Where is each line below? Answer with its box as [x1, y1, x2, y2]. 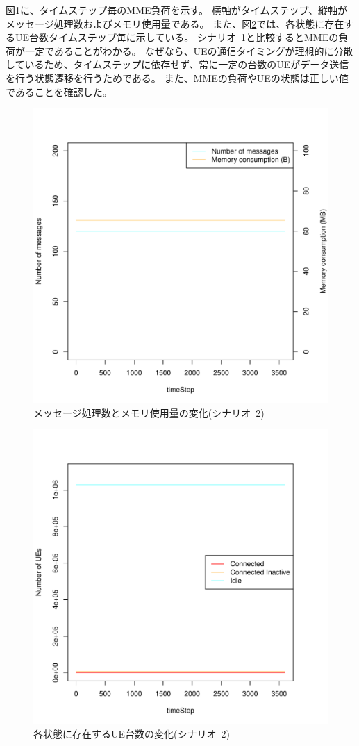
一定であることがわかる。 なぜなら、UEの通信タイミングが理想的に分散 [24, 43, 353, 58]
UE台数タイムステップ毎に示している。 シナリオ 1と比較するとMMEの [15, 30, 339, 44]
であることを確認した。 [6, 84, 112, 99]
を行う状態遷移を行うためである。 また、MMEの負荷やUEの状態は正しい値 [6, 70, 349, 85]
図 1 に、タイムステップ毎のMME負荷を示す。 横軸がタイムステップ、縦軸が [6, 3, 348, 17]
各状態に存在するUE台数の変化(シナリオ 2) [33, 726, 230, 740]
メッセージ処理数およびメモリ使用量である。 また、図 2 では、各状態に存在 [6, 16, 344, 31]
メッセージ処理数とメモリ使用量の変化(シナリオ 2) [33, 405, 265, 420]
